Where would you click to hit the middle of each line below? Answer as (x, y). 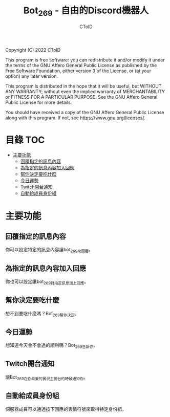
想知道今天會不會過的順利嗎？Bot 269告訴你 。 (52, 346)
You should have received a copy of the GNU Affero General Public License (85, 112)
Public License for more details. (39, 102)
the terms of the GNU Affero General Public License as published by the (81, 65)
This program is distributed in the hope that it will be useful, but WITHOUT (83, 86)
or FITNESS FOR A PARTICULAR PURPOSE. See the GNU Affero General (81, 97)
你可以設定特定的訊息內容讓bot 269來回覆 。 (49, 250)
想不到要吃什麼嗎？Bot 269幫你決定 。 (42, 314)
